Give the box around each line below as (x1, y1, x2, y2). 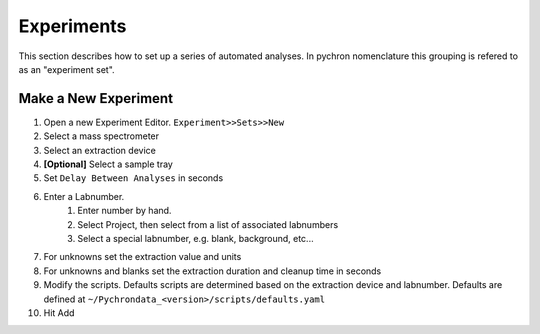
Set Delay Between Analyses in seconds (43, 172, 224, 184)
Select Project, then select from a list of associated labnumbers (77, 218, 339, 230)
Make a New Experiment (18, 90, 174, 107)
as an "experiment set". (18, 63, 115, 75)
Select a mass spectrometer (43, 130, 160, 142)
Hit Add (43, 306, 75, 319)
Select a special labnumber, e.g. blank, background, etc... (77, 232, 314, 244)
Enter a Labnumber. (43, 190, 125, 202)
